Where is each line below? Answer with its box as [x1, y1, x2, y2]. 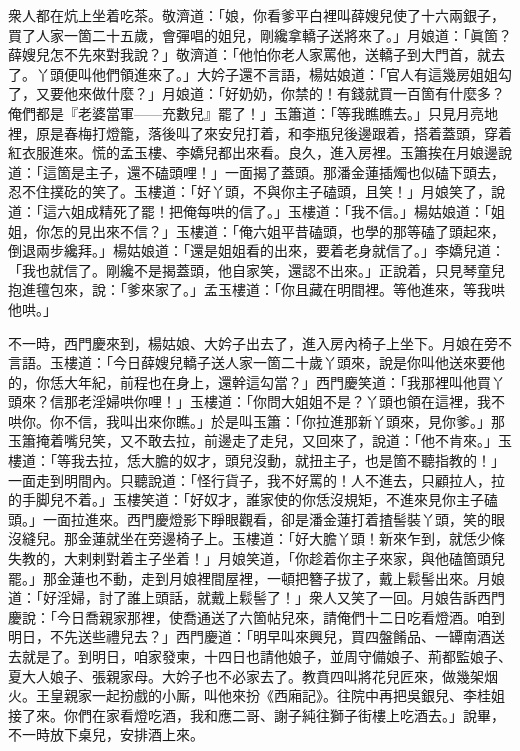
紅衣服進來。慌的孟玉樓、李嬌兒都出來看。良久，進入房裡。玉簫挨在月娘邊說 [8, 142, 512, 163]
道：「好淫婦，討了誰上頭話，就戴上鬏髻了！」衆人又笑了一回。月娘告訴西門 [8, 587, 505, 608]
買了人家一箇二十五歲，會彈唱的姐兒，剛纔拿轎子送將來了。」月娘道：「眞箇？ [8, 24, 512, 45]
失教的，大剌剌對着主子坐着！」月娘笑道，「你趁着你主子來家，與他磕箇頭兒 [8, 548, 505, 569]
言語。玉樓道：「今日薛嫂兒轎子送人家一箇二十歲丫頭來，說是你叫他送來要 [8, 352, 491, 373]
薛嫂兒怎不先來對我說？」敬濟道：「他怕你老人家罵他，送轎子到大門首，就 [8, 44, 491, 65]
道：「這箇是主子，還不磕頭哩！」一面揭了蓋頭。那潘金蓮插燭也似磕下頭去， [8, 161, 505, 182]
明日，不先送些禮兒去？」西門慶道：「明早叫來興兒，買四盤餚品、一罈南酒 [8, 626, 491, 647]
